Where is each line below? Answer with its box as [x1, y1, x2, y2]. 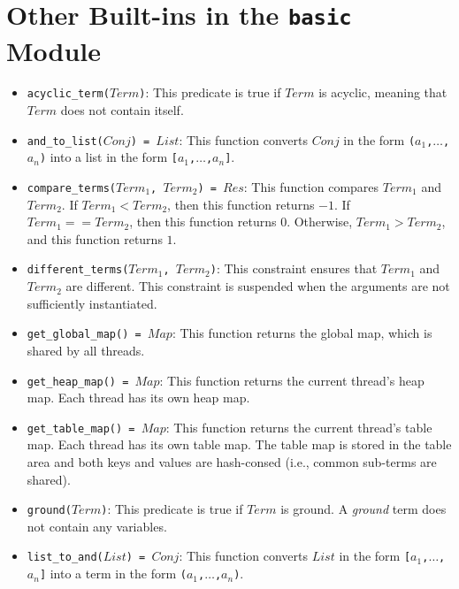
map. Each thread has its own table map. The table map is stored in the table [27, 435, 452, 454]
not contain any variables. [27, 516, 167, 535]
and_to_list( [27, 134, 103, 148]
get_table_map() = [27, 422, 135, 435]
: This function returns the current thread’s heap [159, 371, 425, 389]
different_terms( [27, 264, 129, 277]
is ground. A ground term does [280, 500, 447, 518]
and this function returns [27, 229, 163, 248]
